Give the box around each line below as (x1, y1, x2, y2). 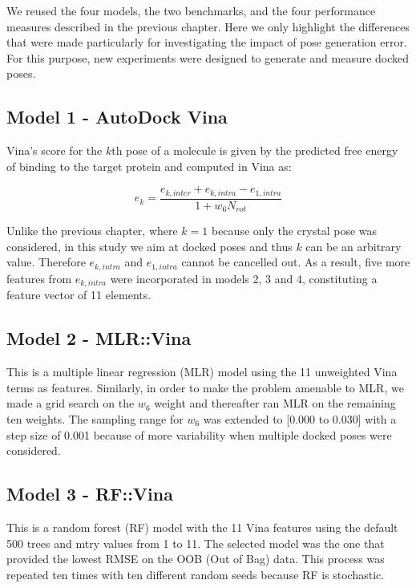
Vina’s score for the (6, 142, 103, 159)
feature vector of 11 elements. (6, 286, 151, 303)
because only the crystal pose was (211, 222, 378, 239)
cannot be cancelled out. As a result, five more (181, 253, 410, 270)
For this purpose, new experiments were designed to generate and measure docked (6, 49, 410, 66)
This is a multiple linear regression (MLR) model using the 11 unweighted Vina (6, 363, 398, 380)
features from (6, 270, 72, 286)
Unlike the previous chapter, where (6, 222, 178, 239)
